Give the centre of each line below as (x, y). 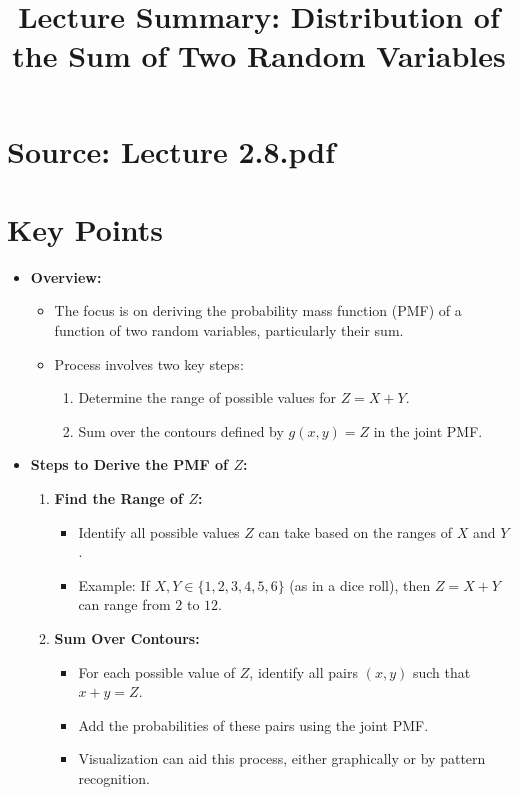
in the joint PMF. (428, 430)
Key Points (85, 228)
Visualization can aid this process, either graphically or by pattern (282, 758)
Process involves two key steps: (149, 363)
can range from (124, 604)
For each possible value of (157, 671)
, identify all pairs (303, 671)
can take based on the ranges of (355, 531)
